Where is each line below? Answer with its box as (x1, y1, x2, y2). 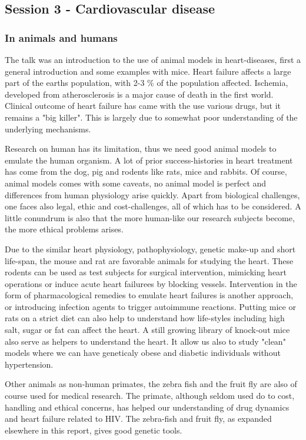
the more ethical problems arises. (5, 223, 124, 235)
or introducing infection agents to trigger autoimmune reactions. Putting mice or (5, 300, 296, 312)
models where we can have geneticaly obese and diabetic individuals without (5, 346, 281, 359)
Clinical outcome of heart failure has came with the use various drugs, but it (5, 99, 281, 112)
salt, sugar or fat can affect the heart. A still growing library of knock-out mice (5, 324, 290, 336)
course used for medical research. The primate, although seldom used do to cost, (5, 389, 295, 402)
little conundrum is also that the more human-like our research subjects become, (5, 211, 295, 224)
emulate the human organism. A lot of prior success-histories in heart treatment (5, 154, 293, 166)
